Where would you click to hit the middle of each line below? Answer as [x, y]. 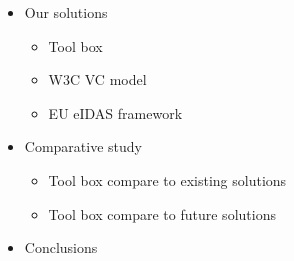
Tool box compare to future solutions [162, 213]
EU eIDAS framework [115, 112]
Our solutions [66, 12]
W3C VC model [97, 79]
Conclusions [61, 247]
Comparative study [83, 146]
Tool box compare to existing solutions [167, 179]
